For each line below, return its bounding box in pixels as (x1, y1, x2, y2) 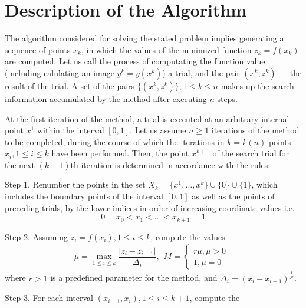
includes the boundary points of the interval (5, 190, 163, 202)
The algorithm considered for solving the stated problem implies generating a (5, 32, 284, 44)
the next (5, 158, 35, 171)
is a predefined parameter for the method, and (50, 271, 218, 284)
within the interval (37, 124, 104, 136)
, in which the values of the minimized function (81, 43, 252, 55)
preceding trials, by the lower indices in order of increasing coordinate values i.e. (5, 201, 295, 214)
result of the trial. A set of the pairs (5, 79, 135, 91)
